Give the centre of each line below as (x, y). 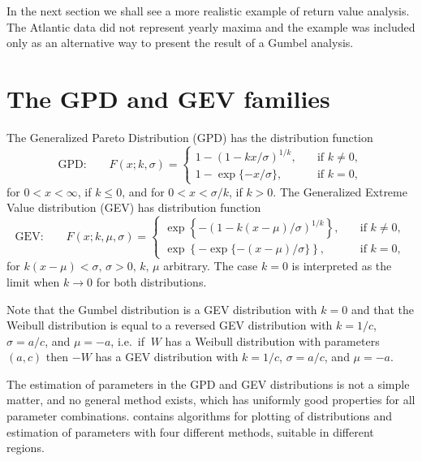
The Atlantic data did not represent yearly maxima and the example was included (211, 26)
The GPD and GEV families (168, 98)
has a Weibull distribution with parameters (272, 340)
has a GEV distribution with (167, 357)
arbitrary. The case (211, 266)
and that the (382, 309)
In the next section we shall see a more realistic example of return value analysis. (208, 11)
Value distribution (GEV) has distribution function (134, 207)
